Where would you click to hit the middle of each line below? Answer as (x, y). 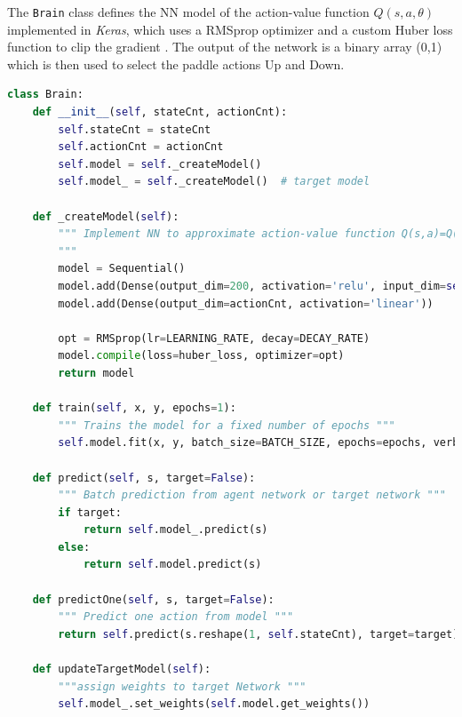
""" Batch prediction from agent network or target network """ (252, 495)
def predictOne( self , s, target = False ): (153, 599)
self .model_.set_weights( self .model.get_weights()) (214, 704)
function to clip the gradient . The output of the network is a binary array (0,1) (225, 47)
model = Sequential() (122, 269)
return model (96, 373)
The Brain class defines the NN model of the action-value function (188, 12)
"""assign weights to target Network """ (182, 686)
